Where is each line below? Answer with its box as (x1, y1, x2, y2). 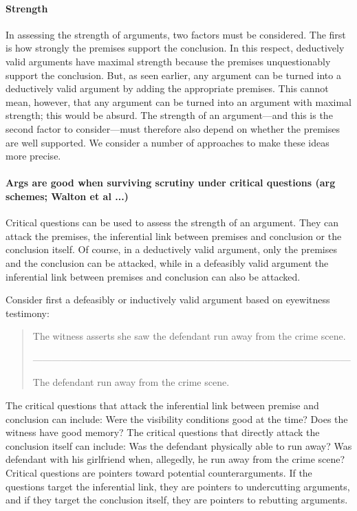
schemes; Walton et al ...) (6, 188, 129, 203)
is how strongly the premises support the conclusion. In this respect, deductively (6, 41, 345, 55)
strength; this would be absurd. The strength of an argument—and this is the (6, 108, 333, 122)
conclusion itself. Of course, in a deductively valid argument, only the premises (6, 242, 337, 257)
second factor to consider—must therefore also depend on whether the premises (6, 121, 340, 135)
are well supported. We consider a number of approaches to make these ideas (6, 135, 329, 149)
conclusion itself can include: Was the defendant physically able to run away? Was (6, 438, 352, 453)
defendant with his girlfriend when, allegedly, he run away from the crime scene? (6, 452, 345, 466)
